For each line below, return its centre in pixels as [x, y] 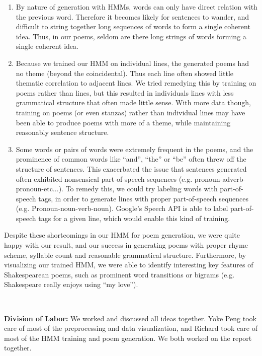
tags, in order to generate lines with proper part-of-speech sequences [144, 198]
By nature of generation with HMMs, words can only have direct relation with [137, 7]
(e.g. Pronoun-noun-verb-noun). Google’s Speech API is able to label [122, 208]
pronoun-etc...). [39, 189]
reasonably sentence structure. [62, 132]
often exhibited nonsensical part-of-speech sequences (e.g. [104, 179]
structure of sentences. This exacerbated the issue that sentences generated [131, 168]
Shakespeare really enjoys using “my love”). [71, 284]
